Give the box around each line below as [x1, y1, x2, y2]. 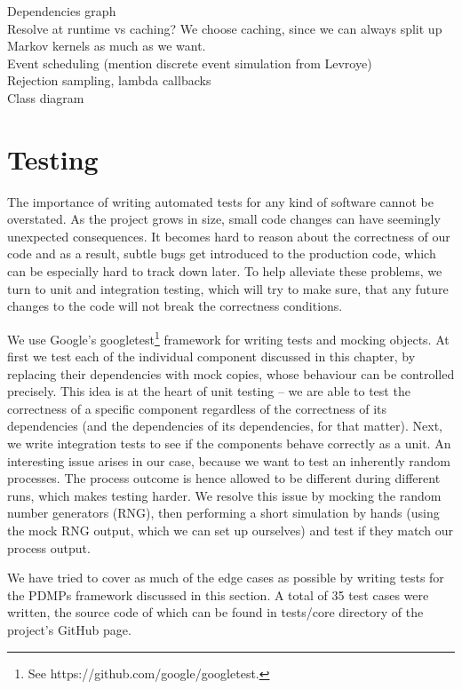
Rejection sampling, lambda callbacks [7, 71, 211, 90]
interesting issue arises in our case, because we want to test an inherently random [7, 451, 450, 470]
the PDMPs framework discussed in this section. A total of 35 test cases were [7, 585, 429, 604]
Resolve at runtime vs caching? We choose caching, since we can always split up [7, 19, 442, 37]
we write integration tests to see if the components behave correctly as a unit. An [7, 434, 451, 453]
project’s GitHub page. [7, 621, 131, 638]
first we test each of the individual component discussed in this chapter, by [7, 347, 416, 366]
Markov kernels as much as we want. [7, 36, 206, 55]
